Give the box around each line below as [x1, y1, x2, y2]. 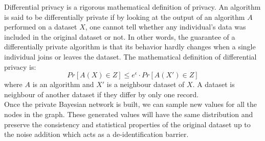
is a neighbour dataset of [106, 79, 185, 90]
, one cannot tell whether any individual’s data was [85, 21, 246, 32]
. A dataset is [192, 79, 235, 90]
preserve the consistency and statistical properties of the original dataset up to [4, 119, 251, 129]
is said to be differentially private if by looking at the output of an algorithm [4, 11, 245, 22]
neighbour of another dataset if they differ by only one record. [4, 89, 199, 99]
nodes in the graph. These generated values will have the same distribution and [4, 108, 253, 119]
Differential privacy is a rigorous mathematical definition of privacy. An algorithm [4, 2, 261, 12]
